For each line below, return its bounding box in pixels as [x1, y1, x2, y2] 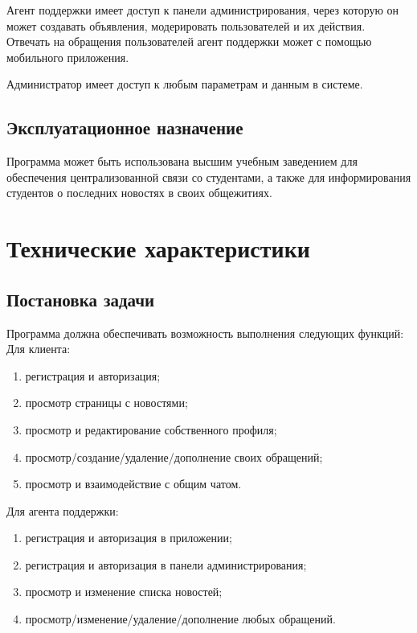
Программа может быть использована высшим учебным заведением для [6, 153, 358, 170]
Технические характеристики [6, 232, 310, 265]
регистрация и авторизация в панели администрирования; [25, 556, 307, 573]
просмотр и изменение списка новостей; [25, 583, 223, 600]
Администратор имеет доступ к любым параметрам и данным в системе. [6, 76, 363, 92]
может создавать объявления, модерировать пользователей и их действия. [6, 17, 366, 34]
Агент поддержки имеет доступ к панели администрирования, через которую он [6, 2, 399, 18]
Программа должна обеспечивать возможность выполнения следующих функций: [6, 324, 404, 341]
